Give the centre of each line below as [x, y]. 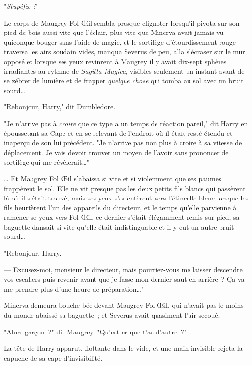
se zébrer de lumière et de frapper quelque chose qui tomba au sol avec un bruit [124, 81]
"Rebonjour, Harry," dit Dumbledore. [60, 107]
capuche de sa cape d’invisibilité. [53, 357]
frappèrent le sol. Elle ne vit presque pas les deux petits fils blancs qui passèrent [125, 188]
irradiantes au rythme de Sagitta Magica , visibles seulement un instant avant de [124, 71]
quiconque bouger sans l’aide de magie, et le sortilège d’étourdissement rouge [120, 42]
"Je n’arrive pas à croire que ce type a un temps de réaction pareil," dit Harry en [126, 123]
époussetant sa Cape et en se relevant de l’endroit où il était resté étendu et [118, 133]
